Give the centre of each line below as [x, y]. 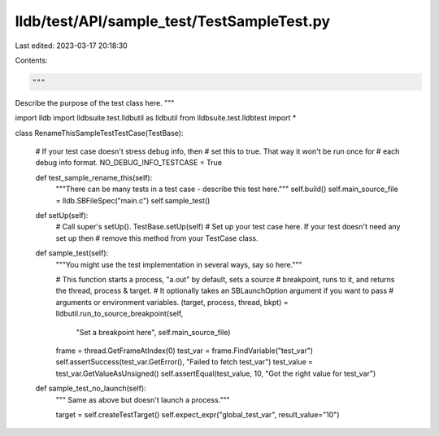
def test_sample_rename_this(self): [94, 177]
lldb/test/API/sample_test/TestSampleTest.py [173, 21]
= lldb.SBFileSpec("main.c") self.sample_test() [133, 200]
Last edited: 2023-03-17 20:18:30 [71, 46]
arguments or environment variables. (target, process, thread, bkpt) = [172, 302]
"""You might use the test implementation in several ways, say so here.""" [179, 264]
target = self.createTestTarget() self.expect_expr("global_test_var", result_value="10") [198, 414]
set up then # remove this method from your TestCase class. [157, 238]
